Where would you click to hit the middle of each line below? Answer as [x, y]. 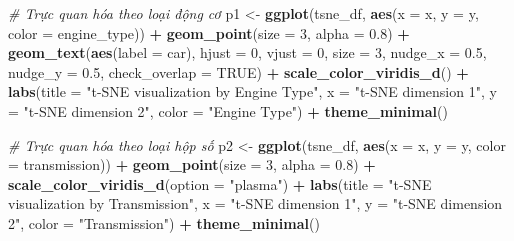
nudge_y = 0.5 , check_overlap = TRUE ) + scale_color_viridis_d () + [238, 71]
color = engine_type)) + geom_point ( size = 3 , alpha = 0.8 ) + [209, 32]
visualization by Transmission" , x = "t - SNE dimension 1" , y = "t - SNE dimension [255, 203]
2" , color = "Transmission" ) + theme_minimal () [164, 222]
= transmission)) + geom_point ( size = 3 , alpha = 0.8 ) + [192, 164]
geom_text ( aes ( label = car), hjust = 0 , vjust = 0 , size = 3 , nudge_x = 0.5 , [247, 52]
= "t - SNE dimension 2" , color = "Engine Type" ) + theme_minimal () [228, 110]
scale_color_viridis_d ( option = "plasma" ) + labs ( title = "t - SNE [220, 183]
